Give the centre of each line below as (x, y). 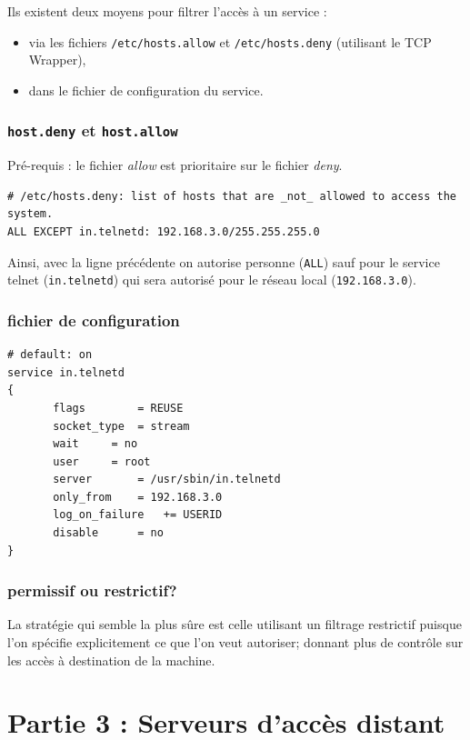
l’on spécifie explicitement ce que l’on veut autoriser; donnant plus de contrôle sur (235, 642)
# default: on (50, 355)
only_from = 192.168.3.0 (138, 497)
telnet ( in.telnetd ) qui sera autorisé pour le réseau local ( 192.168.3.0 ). (212, 280)
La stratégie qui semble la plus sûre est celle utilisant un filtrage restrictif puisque (235, 624)
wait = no (95, 444)
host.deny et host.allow (93, 130)
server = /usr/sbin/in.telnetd (167, 480)
